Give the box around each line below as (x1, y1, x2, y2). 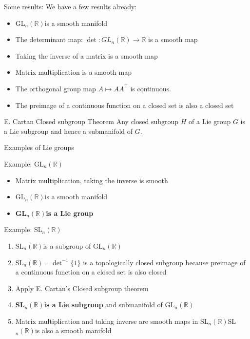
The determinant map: (15, 34, 83, 44)
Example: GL (4, 158, 44, 169)
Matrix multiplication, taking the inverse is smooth (15, 175, 168, 185)
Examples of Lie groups (4, 142, 74, 152)
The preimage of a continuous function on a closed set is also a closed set (15, 100, 234, 110)
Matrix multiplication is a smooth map (15, 67, 132, 77)
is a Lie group (46, 208, 94, 218)
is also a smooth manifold (35, 325, 112, 336)
